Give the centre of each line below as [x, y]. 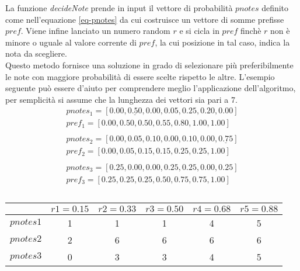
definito [275, 8]
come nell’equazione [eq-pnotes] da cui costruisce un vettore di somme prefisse [145, 19]
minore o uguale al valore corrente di [71, 42]
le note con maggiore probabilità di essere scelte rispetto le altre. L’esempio [140, 76]
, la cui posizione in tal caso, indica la [222, 42]
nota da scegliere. [36, 53]
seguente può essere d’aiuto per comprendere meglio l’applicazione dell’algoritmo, [151, 88]
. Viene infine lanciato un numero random [95, 31]
